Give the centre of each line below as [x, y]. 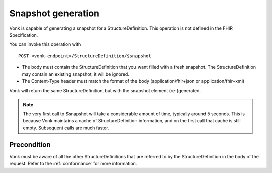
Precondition [30, 145]
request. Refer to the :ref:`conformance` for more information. [73, 164]
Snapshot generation [54, 13]
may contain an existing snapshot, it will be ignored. [76, 74]
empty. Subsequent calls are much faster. [66, 128]
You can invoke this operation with [45, 44]
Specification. [24, 35]
